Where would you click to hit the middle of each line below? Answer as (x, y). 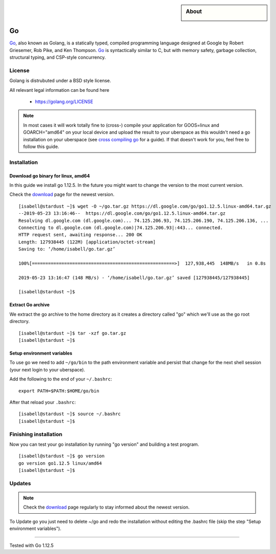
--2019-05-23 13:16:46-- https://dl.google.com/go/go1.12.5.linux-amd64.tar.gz (122, 213)
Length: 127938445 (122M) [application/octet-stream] (87, 242)
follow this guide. (41, 147)
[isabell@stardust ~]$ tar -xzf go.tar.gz (72, 333)
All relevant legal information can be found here (59, 90)
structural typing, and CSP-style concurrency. (58, 57)
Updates (20, 483)
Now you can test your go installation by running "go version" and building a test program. (104, 444)
